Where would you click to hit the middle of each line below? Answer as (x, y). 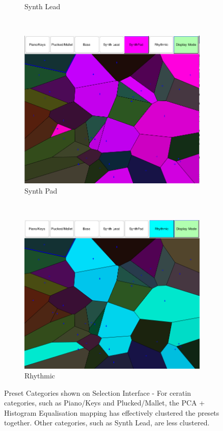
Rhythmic (40, 376)
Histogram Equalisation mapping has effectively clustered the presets (112, 412)
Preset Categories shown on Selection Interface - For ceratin (98, 392)
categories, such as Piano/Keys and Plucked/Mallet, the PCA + (105, 403)
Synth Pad (41, 190)
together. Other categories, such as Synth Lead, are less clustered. (107, 423)
